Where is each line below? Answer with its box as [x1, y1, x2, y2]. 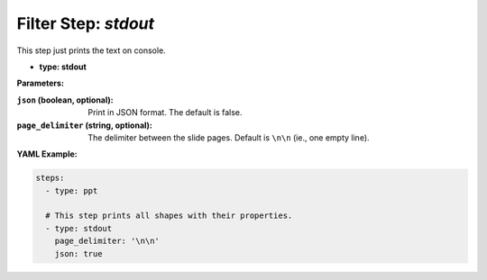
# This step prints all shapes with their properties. [45, 211, 293, 221]
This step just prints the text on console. [16, 45, 166, 56]
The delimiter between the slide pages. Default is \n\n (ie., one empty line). [87, 131, 370, 143]
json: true [54, 248, 103, 258]
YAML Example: [16, 149, 78, 159]
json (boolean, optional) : [16, 95, 115, 105]
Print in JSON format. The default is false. [87, 107, 243, 118]
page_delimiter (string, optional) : [16, 120, 153, 131]
